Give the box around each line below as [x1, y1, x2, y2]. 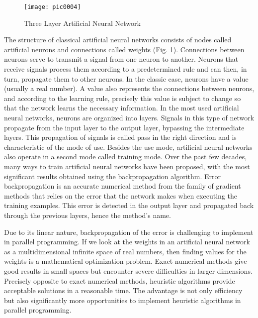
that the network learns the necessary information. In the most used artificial [4, 103, 239, 113]
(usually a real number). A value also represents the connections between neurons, [4, 83, 255, 94]
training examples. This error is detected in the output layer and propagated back [4, 200, 254, 211]
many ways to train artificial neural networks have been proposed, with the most [4, 161, 250, 171]
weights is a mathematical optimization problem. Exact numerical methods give [4, 256, 247, 266]
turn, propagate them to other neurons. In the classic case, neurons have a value [4, 73, 249, 84]
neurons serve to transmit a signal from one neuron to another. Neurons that [4, 54, 239, 64]
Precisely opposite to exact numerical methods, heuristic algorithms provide [4, 275, 235, 286]
